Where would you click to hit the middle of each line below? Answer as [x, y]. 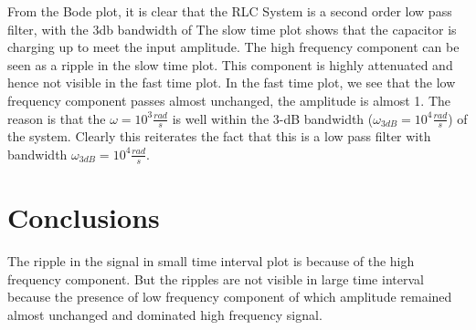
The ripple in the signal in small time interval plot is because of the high [211, 260]
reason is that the [57, 118]
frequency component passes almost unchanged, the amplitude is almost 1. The [229, 100]
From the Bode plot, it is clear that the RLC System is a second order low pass [230, 11]
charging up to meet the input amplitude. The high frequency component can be [233, 47]
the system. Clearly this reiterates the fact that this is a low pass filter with [219, 136]
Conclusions [84, 217]
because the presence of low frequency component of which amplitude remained [230, 297]
